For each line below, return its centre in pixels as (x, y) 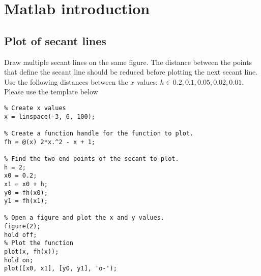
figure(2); (22, 227)
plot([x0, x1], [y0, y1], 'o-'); (61, 269)
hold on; (19, 260)
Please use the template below (51, 92)
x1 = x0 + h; (26, 184)
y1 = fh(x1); (26, 201)
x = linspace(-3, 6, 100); (50, 116)
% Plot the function (39, 243)
